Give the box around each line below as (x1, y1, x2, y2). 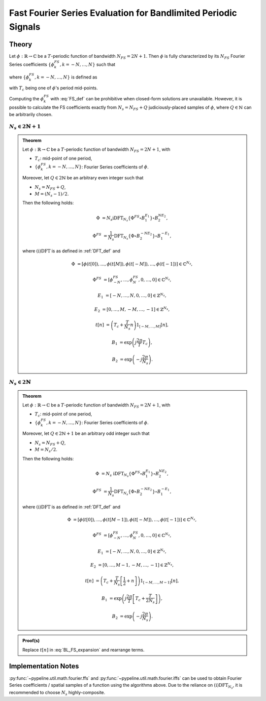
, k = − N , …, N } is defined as (34, 74, 98, 80)
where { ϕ (9, 74, 30, 80)
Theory (9, 40, 33, 48)
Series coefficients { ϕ (9, 62, 55, 68)
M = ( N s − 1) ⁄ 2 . (34, 191, 69, 198)
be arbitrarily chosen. (9, 111, 53, 117)
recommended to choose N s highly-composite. (9, 690, 105, 697)
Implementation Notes (9, 662, 79, 670)
